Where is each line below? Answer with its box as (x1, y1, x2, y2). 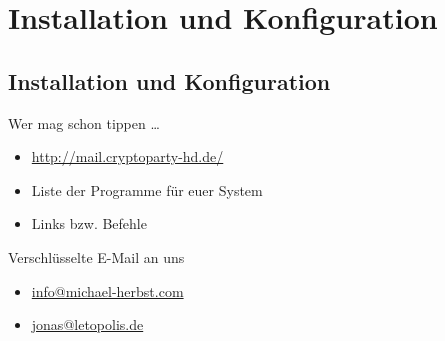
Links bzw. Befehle (31, 213, 147, 234)
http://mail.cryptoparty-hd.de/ (31, 146, 224, 167)
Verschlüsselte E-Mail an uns (8, 246, 185, 267)
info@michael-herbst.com (31, 280, 184, 301)
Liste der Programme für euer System (31, 179, 263, 200)
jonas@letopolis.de (31, 314, 144, 335)
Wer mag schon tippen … (8, 112, 160, 133)
